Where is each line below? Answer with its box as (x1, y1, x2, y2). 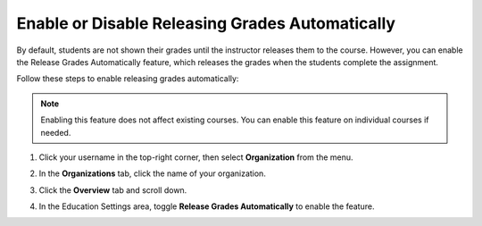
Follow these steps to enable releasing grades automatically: (16, 73, 239, 84)
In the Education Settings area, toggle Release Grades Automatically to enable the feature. (38, 201, 375, 212)
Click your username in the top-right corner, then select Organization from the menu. (38, 152, 353, 163)
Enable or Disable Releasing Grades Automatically (16, 13, 396, 33)
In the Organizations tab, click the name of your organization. (38, 168, 267, 179)
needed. (40, 127, 71, 138)
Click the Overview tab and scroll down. (38, 184, 187, 196)
